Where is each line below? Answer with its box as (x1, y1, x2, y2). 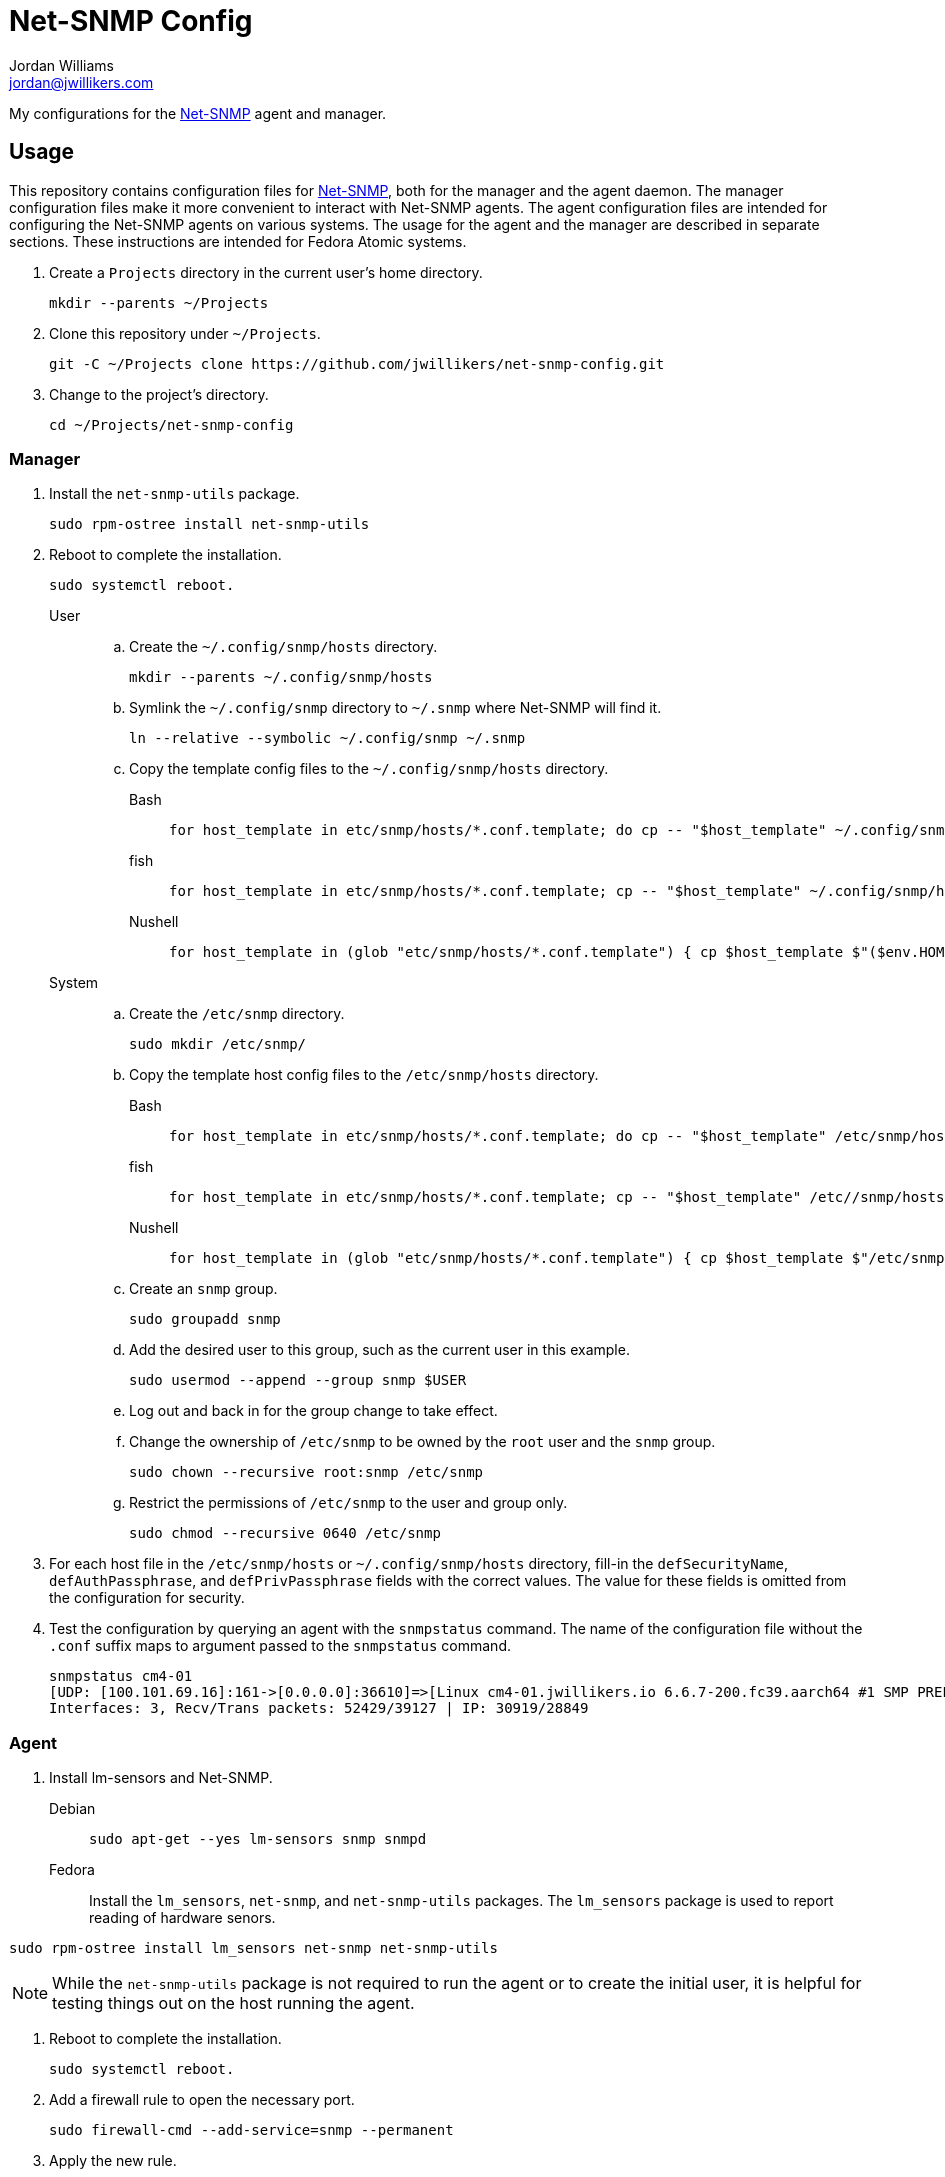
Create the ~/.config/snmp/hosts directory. (129, 638, 438, 656)
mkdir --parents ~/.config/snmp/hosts (129, 669, 433, 686)
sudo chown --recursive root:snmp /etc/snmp (129, 1464, 484, 1481)
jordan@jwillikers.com (9, 73, 154, 91)
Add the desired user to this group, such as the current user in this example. (129, 1341, 630, 1359)
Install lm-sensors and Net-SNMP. (49, 1769, 273, 1787)
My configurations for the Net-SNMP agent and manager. (9, 104, 387, 122)
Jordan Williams (9, 56, 114, 74)
